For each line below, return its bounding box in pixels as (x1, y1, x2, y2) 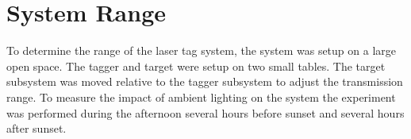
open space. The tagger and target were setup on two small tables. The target (6, 57, 386, 74)
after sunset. (6, 120, 67, 137)
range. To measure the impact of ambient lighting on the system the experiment (6, 88, 396, 105)
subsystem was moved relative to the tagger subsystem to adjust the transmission (6, 73, 403, 90)
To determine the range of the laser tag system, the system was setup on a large (6, 42, 396, 59)
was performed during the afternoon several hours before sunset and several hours (6, 104, 405, 121)
